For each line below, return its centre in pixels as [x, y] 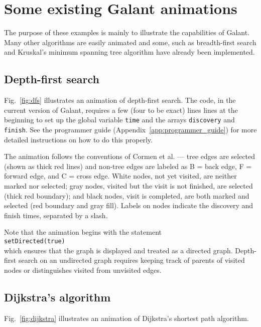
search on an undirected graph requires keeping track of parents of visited [132, 260]
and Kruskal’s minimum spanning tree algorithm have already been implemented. [129, 52]
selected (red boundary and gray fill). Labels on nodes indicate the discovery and [129, 205]
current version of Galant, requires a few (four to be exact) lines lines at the [121, 110]
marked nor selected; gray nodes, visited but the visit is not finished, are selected [128, 185]
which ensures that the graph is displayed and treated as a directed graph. [118, 250]
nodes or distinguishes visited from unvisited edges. [83, 270]
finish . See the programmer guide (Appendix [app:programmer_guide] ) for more [130, 129]
